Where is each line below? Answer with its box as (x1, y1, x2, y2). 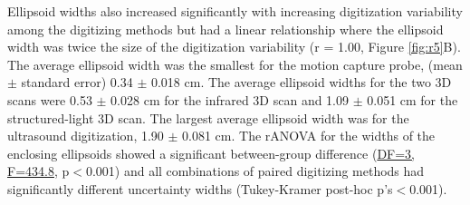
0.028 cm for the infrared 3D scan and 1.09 (110, 90, 350, 109)
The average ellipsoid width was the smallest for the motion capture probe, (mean (7, 54, 463, 73)
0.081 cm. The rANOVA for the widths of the (182, 126, 436, 145)
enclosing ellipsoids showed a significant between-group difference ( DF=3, (7, 143, 416, 162)
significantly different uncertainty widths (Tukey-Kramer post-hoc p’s (7, 179, 393, 198)
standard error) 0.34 (21, 73, 133, 92)
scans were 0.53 (7, 90, 92, 109)
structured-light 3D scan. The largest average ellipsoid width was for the (7, 108, 409, 127)
